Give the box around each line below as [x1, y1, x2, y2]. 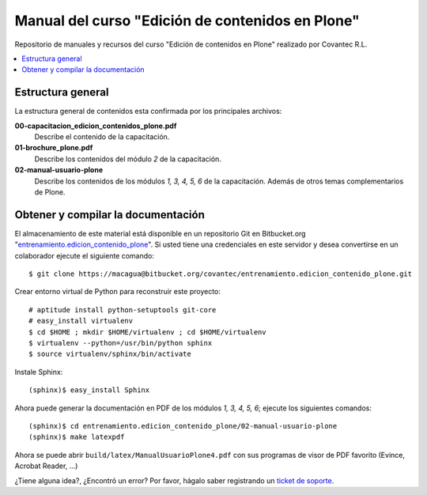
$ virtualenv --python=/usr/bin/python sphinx [28, 338, 213, 347]
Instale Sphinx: [14, 367, 63, 376]
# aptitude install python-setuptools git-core [28, 305, 217, 314]
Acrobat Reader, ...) [14, 461, 78, 470]
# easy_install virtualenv [28, 316, 134, 326]
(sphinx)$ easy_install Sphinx [28, 386, 150, 395]
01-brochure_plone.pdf [14, 143, 93, 153]
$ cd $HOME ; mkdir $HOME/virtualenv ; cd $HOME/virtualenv [28, 327, 266, 336]
